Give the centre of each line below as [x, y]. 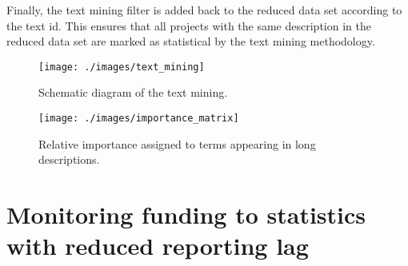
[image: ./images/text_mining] [122, 67]
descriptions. [69, 159]
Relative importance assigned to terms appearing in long [177, 143]
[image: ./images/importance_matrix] [139, 119]
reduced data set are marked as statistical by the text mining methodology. [191, 41]
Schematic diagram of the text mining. [133, 92]
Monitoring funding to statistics [186, 214]
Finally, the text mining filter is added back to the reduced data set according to [204, 10]
